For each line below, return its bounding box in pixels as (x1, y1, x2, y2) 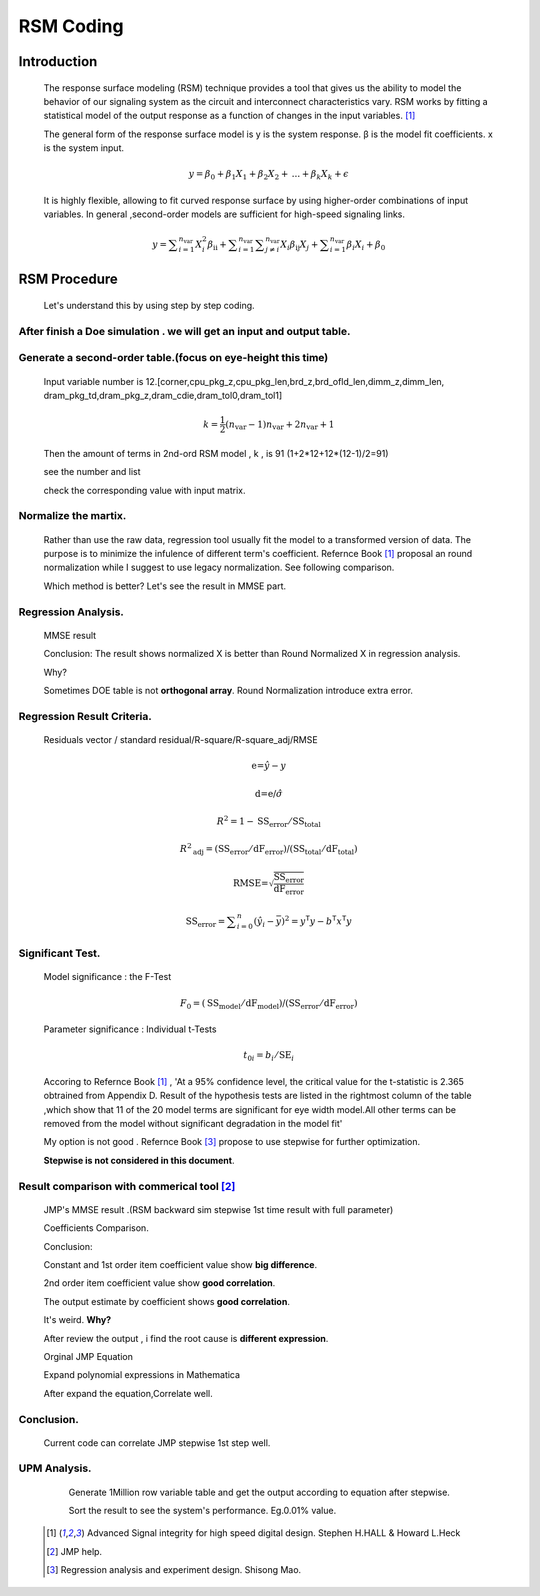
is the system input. (43, 142, 125, 154)
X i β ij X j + (280, 239, 319, 253)
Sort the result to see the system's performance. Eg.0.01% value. (68, 1505, 337, 1517)
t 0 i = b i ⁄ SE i (243, 1050, 295, 1064)
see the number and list (43, 466, 141, 478)
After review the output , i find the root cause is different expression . (43, 1332, 329, 1344)
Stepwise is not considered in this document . (43, 1154, 235, 1166)
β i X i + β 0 (346, 239, 386, 253)
